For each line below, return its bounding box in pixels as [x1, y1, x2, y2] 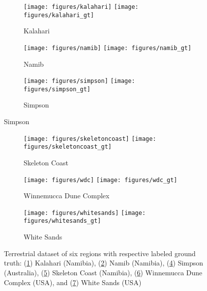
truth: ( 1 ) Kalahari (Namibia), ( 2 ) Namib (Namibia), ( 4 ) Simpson [4, 258, 204, 268]
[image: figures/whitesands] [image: [24, 209, 146, 216]
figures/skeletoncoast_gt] [24, 143, 112, 151]
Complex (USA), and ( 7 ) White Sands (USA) [4, 277, 142, 287]
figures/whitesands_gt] [24, 217, 101, 225]
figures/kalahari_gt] [24, 11, 94, 19]
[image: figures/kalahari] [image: [24, 3, 139, 10]
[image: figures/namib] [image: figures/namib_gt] [24, 44, 192, 52]
